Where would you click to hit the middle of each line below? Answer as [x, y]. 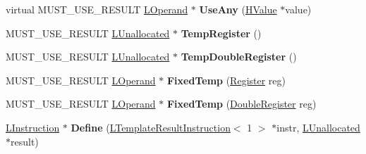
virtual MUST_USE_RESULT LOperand [97, 9]
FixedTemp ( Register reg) [226, 80]
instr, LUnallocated [318, 127]
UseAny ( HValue [238, 9]
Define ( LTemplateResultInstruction [151, 127]
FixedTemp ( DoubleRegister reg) [242, 104]
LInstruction [33, 127]
